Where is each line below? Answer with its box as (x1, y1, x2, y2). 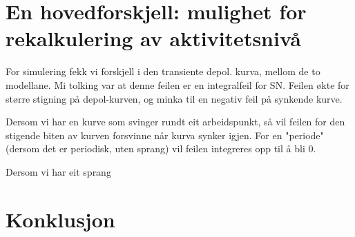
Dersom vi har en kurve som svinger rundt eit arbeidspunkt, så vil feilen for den (6, 114, 345, 129)
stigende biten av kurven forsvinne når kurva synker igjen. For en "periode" (6, 127, 324, 142)
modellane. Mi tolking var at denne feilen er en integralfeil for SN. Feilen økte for (6, 77, 349, 92)
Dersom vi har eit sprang (6, 164, 111, 178)
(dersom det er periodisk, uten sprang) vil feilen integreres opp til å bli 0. (6, 141, 316, 156)
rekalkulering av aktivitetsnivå (6, 24, 301, 52)
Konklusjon (6, 205, 115, 233)
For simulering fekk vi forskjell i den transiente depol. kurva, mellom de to (6, 64, 320, 79)
